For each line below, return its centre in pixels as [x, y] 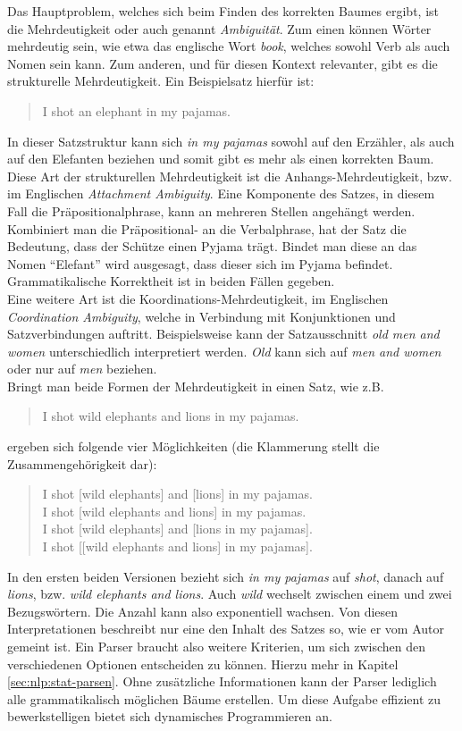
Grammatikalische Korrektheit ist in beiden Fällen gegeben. [171, 281]
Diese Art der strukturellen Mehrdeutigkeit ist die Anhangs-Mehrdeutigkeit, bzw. [230, 176]
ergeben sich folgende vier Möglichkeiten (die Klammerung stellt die [193, 446]
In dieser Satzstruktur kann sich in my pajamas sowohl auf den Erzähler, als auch [231, 141]
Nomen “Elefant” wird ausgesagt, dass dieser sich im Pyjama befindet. [200, 263]
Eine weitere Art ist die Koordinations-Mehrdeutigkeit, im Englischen [198, 298]
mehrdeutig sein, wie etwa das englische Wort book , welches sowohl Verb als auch [229, 46]
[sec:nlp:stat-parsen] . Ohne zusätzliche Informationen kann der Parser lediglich [222, 681]
